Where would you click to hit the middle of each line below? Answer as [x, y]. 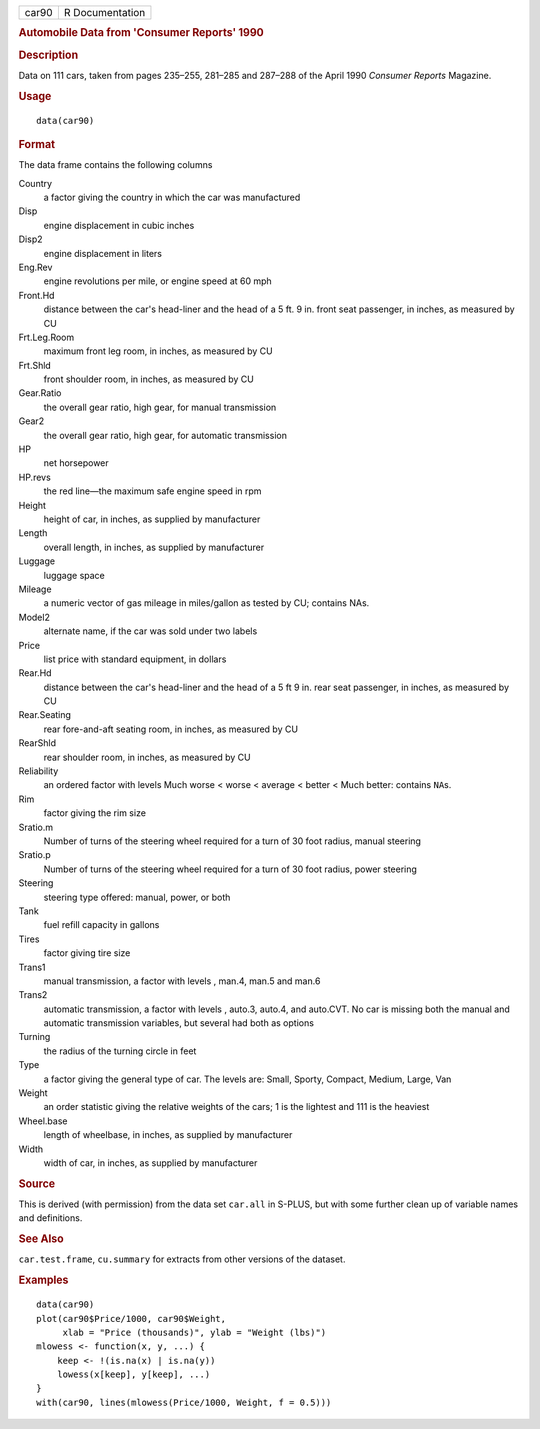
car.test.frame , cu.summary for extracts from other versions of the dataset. [182, 1259]
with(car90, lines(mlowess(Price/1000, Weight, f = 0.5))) [184, 1402]
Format [36, 144]
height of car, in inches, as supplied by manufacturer [152, 519]
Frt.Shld [35, 365]
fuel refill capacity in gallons [101, 925]
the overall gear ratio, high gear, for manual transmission [160, 407]
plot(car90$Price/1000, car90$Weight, [131, 1318]
